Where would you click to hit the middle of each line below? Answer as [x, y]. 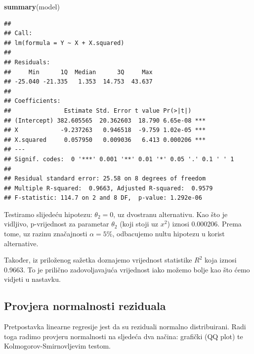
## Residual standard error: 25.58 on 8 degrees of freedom [105, 179]
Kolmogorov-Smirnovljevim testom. [57, 346]
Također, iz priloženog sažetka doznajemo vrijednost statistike [98, 260]
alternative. [21, 243]
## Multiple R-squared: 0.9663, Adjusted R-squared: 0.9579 [108, 188]
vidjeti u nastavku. [32, 279]
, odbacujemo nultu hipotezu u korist [169, 234]
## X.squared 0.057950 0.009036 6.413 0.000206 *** [105, 140]
